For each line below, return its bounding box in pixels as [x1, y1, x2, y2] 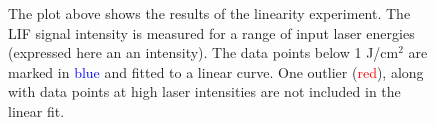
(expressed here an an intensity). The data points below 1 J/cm [8, 42, 399, 63]
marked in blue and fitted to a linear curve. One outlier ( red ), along [8, 61, 424, 82]
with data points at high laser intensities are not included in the [8, 81, 401, 102]
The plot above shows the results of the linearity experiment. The [8, 3, 411, 23]
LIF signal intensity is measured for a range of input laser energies [8, 22, 415, 43]
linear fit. [8, 100, 65, 121]
